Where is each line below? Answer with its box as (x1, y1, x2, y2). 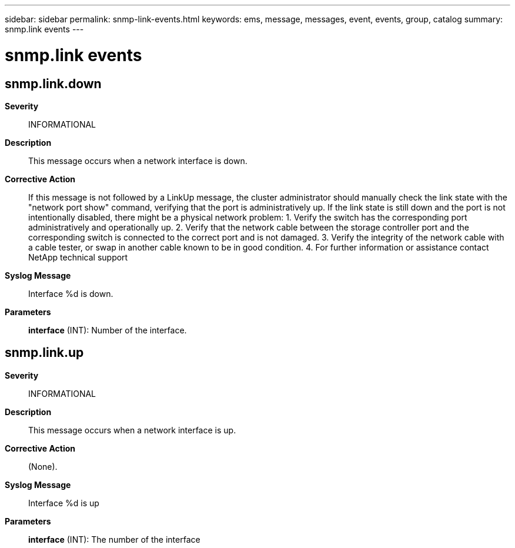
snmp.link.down (5, 76, 102, 91)
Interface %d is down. (28, 288, 113, 299)
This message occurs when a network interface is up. (28, 425, 236, 435)
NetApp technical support (28, 252, 128, 262)
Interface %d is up (28, 497, 99, 508)
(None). (28, 461, 58, 472)
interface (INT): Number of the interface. (28, 325, 187, 335)
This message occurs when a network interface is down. (28, 155, 248, 166)
